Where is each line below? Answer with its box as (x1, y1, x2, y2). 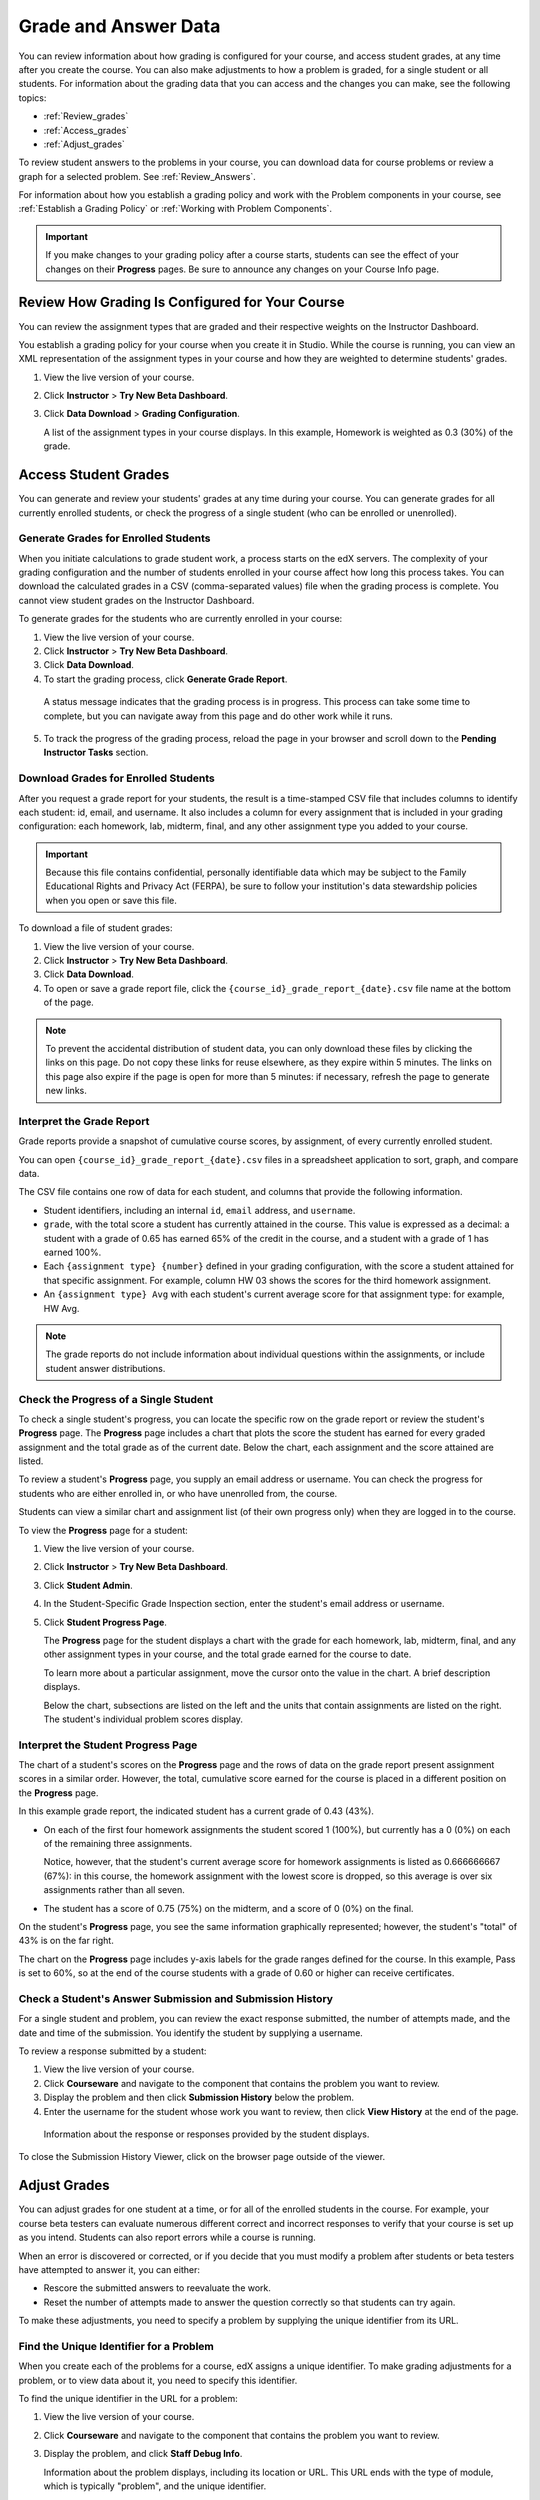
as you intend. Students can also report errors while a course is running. (18, 2231, 317, 2244)
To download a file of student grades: (18, 922, 174, 934)
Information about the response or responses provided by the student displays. (43, 2128, 370, 2140)
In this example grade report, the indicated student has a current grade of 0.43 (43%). (18, 1805, 375, 1817)
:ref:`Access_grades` (43, 124, 130, 136)
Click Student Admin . (43, 1579, 134, 1591)
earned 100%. (43, 1246, 102, 1259)
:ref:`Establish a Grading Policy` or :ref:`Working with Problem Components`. (18, 203, 333, 215)
